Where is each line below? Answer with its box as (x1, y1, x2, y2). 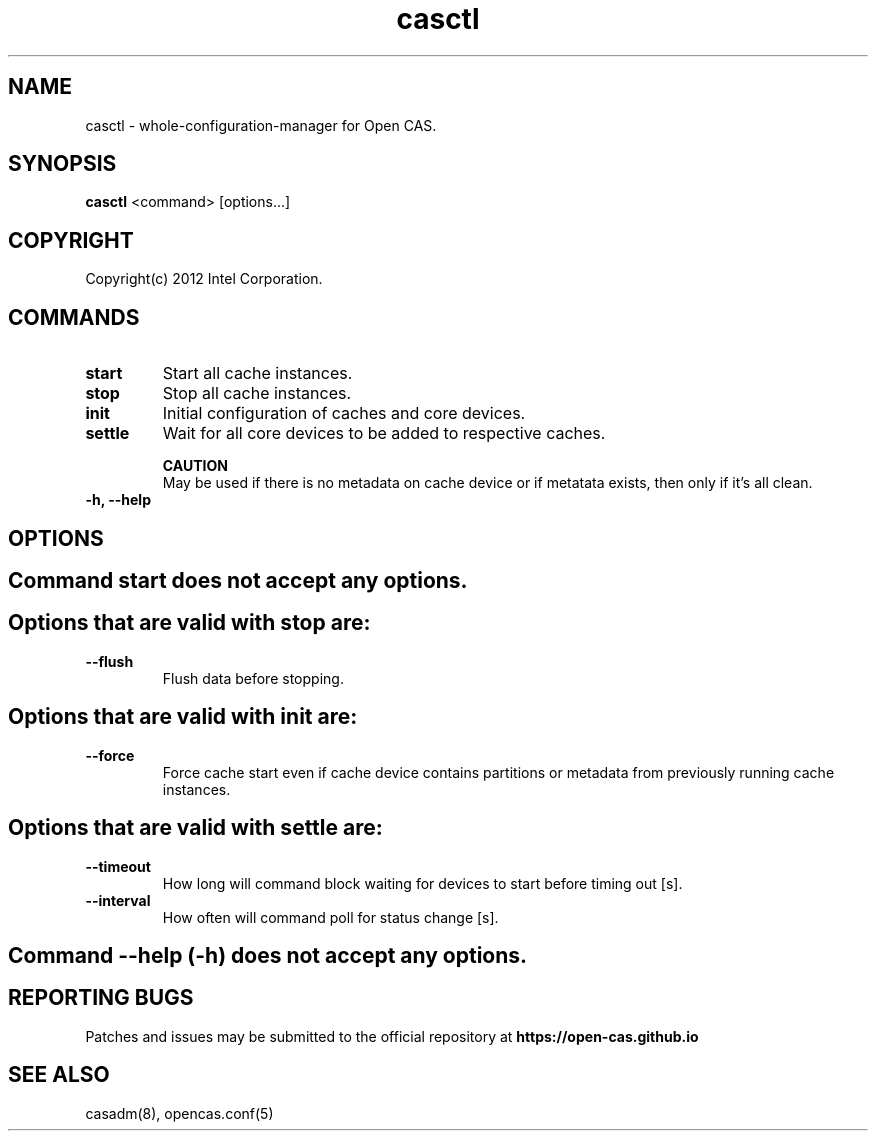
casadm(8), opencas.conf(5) (85, 1104, 274, 1122)
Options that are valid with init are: (8, 704, 358, 730)
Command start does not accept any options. (8, 567, 468, 593)
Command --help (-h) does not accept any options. (8, 942, 528, 968)
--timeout (85, 857, 151, 875)
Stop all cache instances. (162, 383, 352, 404)
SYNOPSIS (8, 151, 117, 177)
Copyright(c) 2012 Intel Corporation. (85, 270, 323, 288)
